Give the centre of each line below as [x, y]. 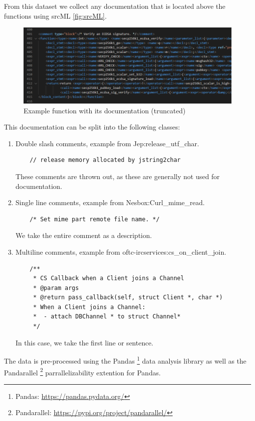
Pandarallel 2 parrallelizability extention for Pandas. [82, 371]
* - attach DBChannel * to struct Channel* [107, 317]
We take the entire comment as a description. [84, 235]
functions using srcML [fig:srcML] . [55, 15]
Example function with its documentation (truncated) [105, 110]
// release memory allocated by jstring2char [105, 160]
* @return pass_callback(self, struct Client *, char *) [128, 298]
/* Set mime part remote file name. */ [95, 219]
